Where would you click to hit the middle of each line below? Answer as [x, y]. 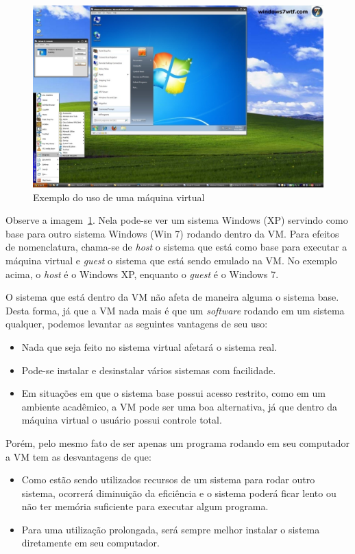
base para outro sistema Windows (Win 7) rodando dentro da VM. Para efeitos [172, 233]
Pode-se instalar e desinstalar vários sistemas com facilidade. [149, 370]
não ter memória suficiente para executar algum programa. [145, 506]
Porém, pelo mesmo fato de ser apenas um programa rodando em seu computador [177, 442]
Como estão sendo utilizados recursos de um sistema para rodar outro [168, 480]
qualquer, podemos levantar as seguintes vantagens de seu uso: [137, 324]
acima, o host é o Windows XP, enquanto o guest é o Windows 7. [142, 274]
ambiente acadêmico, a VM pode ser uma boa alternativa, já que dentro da [180, 406]
